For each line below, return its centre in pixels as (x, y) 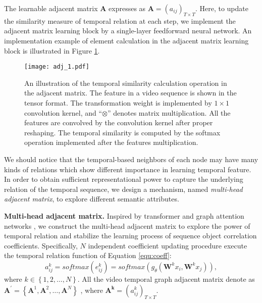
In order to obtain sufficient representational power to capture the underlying (124, 179)
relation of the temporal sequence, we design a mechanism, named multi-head (123, 189)
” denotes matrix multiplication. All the (169, 112)
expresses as (127, 8)
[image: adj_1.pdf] (57, 67)
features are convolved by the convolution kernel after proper (119, 122)
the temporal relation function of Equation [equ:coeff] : (88, 255)
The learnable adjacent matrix (51, 8)
